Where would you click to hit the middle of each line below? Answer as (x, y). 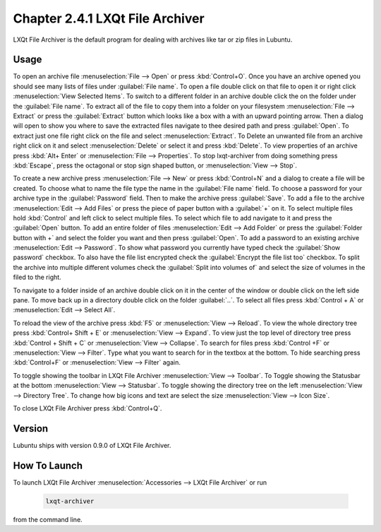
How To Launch (48, 465)
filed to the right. (37, 277)
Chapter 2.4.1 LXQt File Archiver (109, 18)
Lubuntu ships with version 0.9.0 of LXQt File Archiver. (92, 445)
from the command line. (48, 519)
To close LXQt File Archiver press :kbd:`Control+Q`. (87, 408)
